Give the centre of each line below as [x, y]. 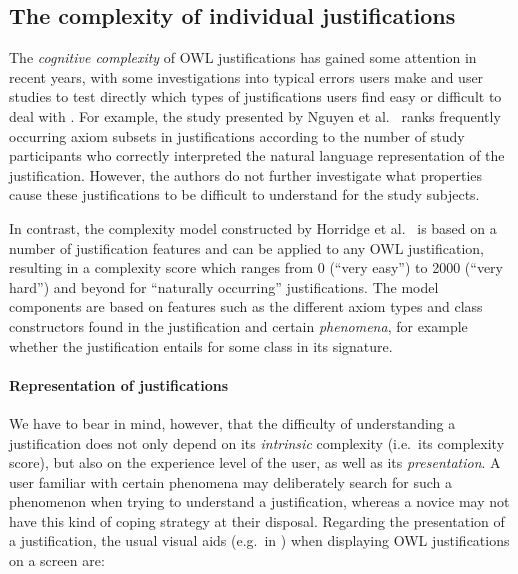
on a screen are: [57, 560]
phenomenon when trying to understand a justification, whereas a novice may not [259, 501]
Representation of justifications [119, 384]
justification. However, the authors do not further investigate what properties [246, 174]
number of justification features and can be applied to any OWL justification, [247, 247]
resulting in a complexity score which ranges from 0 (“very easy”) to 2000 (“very [256, 267]
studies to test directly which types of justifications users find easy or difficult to [255, 96]
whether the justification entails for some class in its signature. [201, 345]
